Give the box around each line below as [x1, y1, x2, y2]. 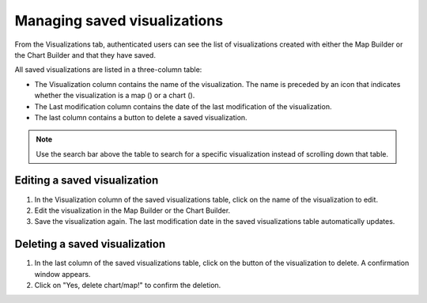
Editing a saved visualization [14, 174, 159, 187]
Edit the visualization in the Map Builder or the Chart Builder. [34, 206, 231, 215]
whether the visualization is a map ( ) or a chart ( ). [34, 91, 195, 100]
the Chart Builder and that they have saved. [14, 50, 156, 59]
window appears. [34, 269, 91, 278]
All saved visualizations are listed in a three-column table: [14, 65, 202, 74]
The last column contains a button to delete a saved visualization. [34, 112, 248, 122]
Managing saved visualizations [14, 12, 224, 29]
